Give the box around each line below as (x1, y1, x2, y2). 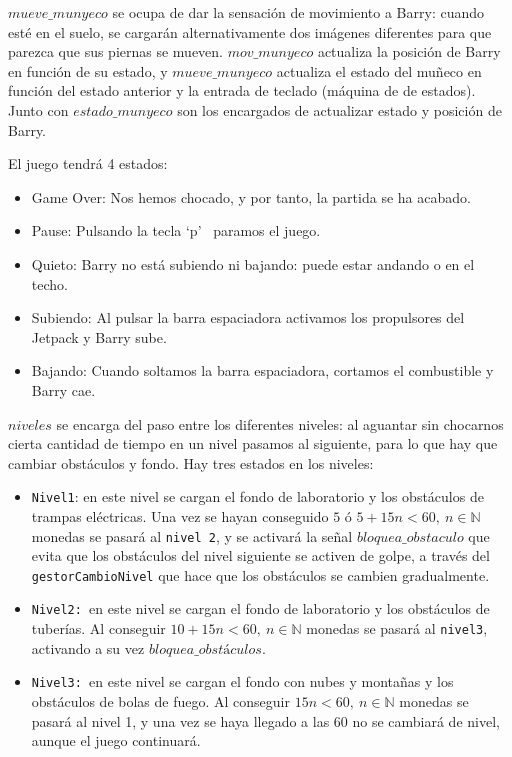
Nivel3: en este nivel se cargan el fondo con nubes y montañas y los (31, 671, 454, 692)
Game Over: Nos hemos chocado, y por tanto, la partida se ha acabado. (31, 186, 471, 207)
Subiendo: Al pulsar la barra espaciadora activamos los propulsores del (31, 307, 465, 328)
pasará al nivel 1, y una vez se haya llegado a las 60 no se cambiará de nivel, (31, 710, 500, 731)
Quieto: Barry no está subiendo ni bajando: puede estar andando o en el (31, 253, 475, 274)
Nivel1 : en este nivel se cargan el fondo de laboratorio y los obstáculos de (31, 486, 484, 507)
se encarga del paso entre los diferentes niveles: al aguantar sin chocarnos (56, 413, 504, 434)
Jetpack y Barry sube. (31, 326, 167, 347)
